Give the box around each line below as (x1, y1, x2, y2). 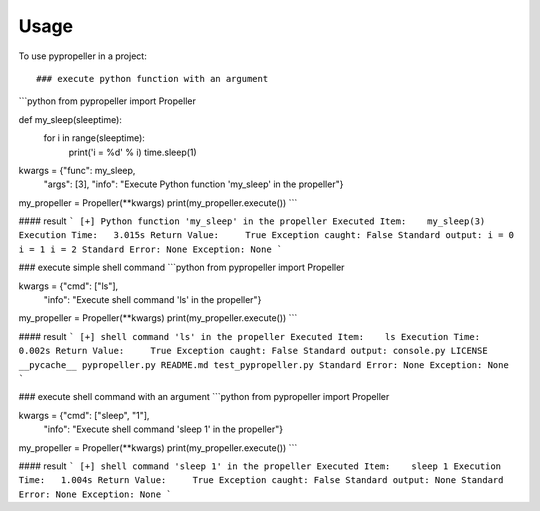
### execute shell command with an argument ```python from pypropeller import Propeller (18, 391, 390, 403)
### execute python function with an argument (36, 73, 269, 84)
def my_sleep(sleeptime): (18, 113, 122, 125)
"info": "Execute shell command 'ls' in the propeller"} (43, 294, 262, 306)
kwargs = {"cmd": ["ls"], (18, 280, 119, 292)
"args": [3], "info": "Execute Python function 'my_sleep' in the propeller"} (43, 178, 344, 190)
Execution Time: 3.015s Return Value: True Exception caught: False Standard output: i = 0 (18, 230, 515, 241)
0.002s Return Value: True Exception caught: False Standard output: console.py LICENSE (18, 345, 489, 357)
